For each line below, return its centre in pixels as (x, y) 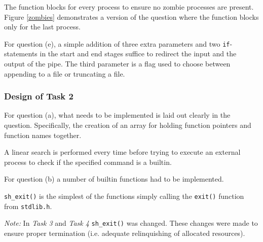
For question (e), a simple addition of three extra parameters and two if (117, 43)
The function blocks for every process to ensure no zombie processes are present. (129, 7)
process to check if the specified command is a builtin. (88, 162)
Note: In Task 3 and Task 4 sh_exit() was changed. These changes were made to (131, 223)
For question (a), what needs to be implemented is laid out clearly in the (117, 115)
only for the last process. (42, 27)
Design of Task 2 (39, 96)
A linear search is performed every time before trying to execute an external (122, 152)
